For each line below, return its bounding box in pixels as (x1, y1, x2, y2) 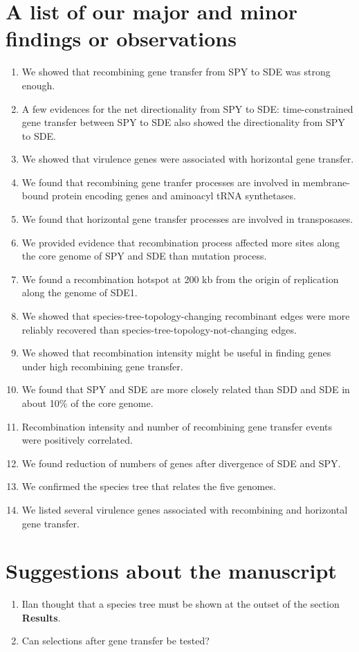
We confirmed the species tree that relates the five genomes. (21, 479, 276, 493)
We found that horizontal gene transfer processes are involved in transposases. (21, 212, 353, 226)
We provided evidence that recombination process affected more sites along (21, 235, 340, 249)
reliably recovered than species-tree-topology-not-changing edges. (21, 322, 297, 336)
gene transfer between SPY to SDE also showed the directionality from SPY (21, 115, 345, 129)
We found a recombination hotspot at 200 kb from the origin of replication (21, 271, 339, 286)
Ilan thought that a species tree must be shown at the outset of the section (21, 597, 340, 611)
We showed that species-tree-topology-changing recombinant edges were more (21, 309, 350, 323)
